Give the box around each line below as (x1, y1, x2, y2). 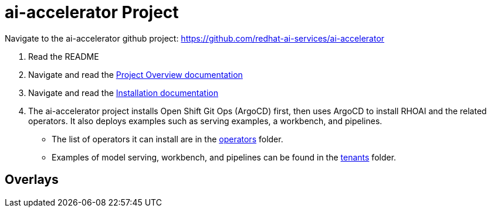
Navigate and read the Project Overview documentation (28, 69, 243, 80)
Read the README (28, 51, 99, 61)
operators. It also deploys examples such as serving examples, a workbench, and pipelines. (28, 115, 382, 126)
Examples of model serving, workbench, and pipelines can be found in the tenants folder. (52, 152, 397, 162)
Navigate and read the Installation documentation (28, 87, 218, 98)
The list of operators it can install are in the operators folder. (52, 134, 283, 144)
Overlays (5, 172, 59, 187)
